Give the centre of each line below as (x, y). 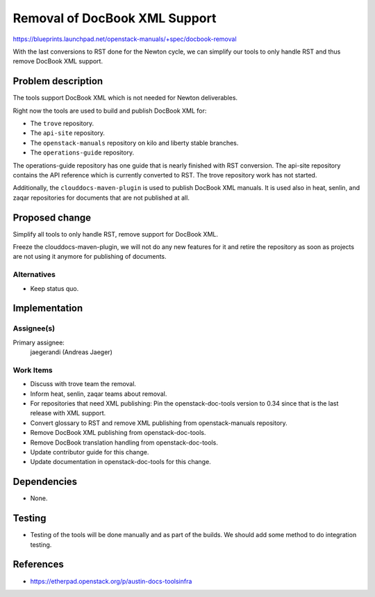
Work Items (33, 370)
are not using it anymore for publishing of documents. (90, 257)
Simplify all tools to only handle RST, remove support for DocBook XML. (116, 234)
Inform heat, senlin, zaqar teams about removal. (99, 394)
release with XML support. (68, 413)
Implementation (48, 309)
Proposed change (52, 217)
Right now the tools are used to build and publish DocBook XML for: (110, 111)
